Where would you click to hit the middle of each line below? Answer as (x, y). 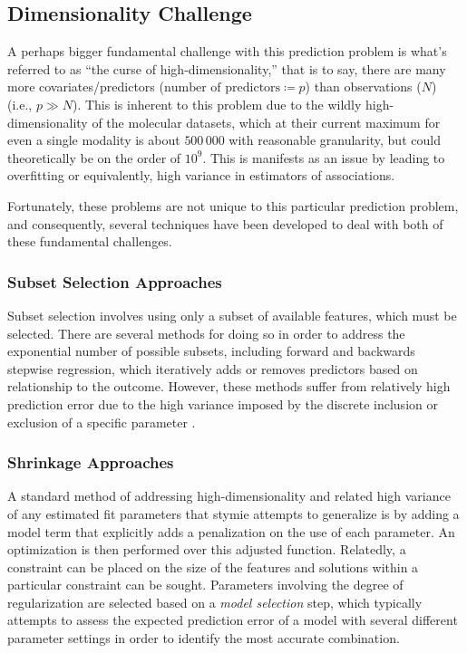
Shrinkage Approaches (91, 462)
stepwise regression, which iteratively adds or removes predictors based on (213, 368)
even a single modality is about (94, 140)
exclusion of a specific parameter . (102, 422)
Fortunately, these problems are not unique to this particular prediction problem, (233, 205)
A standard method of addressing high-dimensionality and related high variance (229, 496)
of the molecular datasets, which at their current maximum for (266, 122)
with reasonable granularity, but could (335, 140)
